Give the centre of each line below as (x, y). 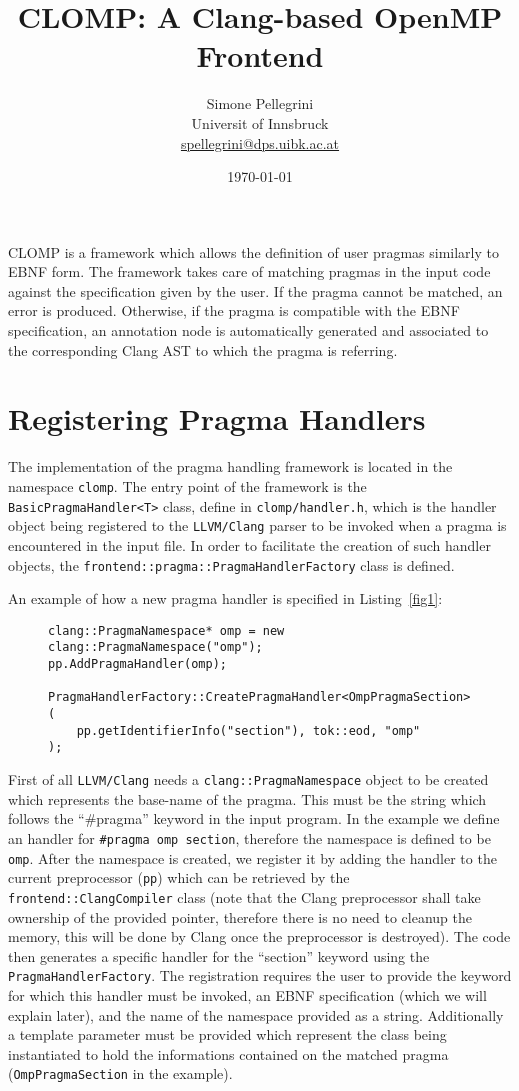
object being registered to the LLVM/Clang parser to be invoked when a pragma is (257, 525)
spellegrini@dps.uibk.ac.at (260, 142)
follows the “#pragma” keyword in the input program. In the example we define (254, 818)
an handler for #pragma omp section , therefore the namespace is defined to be (249, 837)
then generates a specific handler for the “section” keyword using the (219, 955)
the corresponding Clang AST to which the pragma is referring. (203, 349)
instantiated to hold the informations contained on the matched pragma (228, 1053)
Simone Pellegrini (260, 103)
